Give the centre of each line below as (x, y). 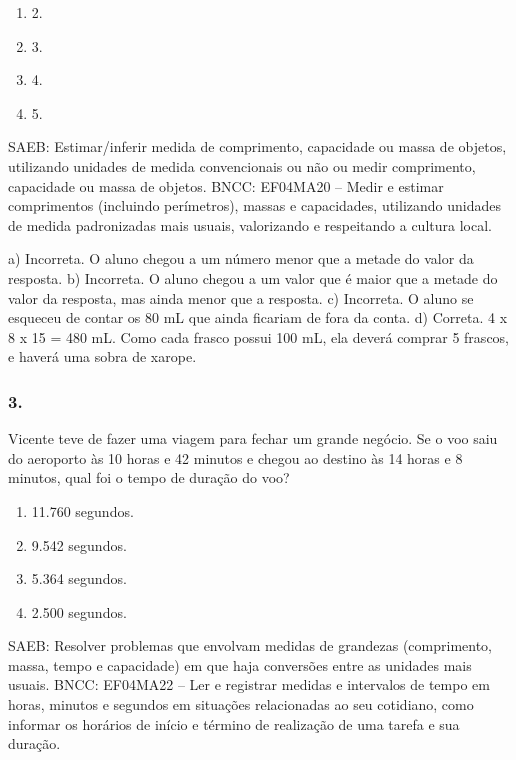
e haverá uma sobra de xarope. (102, 356)
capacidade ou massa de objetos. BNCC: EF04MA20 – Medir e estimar (226, 185)
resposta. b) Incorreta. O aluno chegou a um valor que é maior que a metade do (253, 277)
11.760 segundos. (82, 510)
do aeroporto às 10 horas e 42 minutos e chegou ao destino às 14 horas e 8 (235, 457)
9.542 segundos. (79, 544)
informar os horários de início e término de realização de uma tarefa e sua (234, 723)
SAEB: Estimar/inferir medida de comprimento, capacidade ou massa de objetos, (257, 146)
